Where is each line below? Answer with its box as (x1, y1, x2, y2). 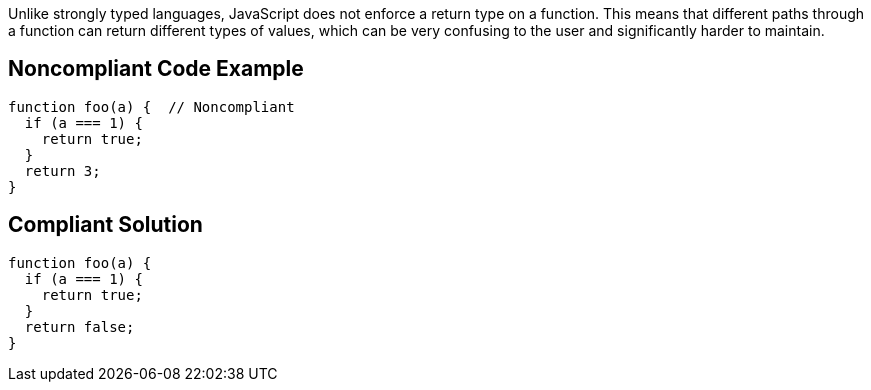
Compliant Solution (8, 212, 203, 238)
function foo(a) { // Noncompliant (8, 98, 295, 115)
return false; (24, 318, 135, 335)
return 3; (24, 162, 101, 179)
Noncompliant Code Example (8, 56, 304, 82)
